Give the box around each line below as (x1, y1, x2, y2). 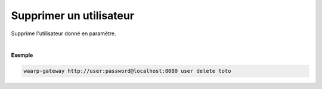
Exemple (11, 51, 33, 59)
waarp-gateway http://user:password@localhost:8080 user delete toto (23, 67, 231, 75)
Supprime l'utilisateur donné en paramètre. (11, 30, 116, 37)
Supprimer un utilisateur (11, 9, 134, 22)
